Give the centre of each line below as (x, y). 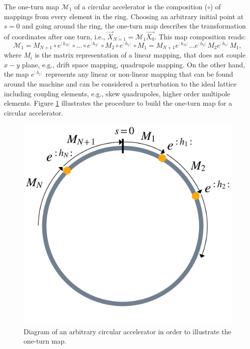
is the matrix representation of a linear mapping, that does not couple (140, 55)
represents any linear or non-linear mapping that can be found (139, 74)
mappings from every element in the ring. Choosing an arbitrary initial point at (124, 16)
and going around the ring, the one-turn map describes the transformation (134, 26)
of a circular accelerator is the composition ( (141, 6)
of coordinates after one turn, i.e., (55, 36)
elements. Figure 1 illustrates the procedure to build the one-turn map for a (118, 103)
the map (16, 74)
